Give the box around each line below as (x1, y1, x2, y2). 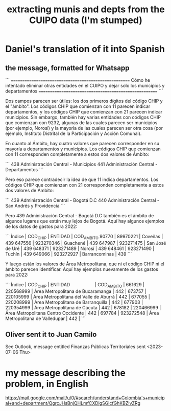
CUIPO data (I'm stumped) (29, 14, 143, 26)
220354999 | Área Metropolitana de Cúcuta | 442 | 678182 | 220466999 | (5, 304, 161, 310)
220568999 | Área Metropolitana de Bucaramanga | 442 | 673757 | (5, 288, 146, 294)
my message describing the (5, 367, 126, 379)
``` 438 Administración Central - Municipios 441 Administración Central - (5, 161, 158, 167)
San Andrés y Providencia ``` (5, 203, 65, 209)
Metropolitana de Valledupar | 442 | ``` (5, 315, 86, 322)
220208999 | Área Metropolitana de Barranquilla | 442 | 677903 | (5, 299, 143, 305)
